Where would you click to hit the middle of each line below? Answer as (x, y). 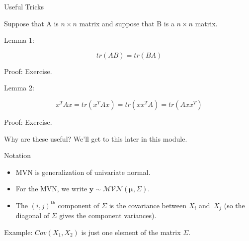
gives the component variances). (108, 215)
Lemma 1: (19, 40)
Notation (18, 155)
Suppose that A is (31, 23)
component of (79, 205)
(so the (234, 205)
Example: (18, 232)
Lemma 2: (19, 88)
